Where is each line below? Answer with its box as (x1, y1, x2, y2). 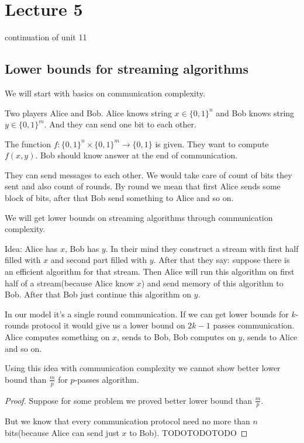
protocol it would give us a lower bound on (32, 319, 185, 331)
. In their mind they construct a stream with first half (105, 242, 299, 254)
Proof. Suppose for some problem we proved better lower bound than (5, 394, 253, 406)
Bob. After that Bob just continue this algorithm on (5, 288, 192, 300)
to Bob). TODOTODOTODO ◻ (129, 427, 248, 439)
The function (5, 137, 51, 150)
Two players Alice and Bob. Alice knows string (5, 106, 172, 119)
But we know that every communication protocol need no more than (5, 415, 250, 427)
